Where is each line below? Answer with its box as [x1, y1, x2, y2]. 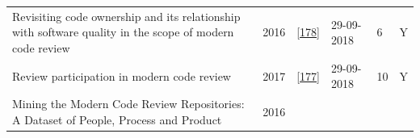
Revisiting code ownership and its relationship [12, 7, 241, 24]
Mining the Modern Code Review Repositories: [12, 95, 245, 112]
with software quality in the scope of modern [12, 23, 234, 40]
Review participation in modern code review [12, 67, 231, 84]
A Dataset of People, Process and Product [12, 111, 222, 128]
